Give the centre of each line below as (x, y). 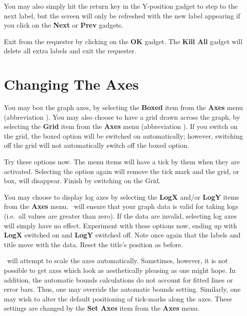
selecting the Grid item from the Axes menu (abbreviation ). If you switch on (121, 126)
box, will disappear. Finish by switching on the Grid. (82, 181)
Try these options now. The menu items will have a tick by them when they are (122, 162)
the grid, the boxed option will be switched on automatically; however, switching (123, 135)
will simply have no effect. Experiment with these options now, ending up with (121, 225)
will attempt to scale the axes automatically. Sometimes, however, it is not (117, 261)
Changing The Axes (72, 84)
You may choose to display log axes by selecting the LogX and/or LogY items (122, 197)
